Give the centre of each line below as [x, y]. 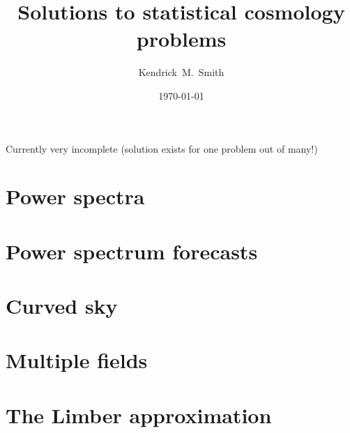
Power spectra [75, 196]
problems [181, 39]
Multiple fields [77, 360]
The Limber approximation [139, 415]
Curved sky [62, 306]
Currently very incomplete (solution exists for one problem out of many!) [162, 148]
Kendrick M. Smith [181, 72]
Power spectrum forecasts [132, 251]
